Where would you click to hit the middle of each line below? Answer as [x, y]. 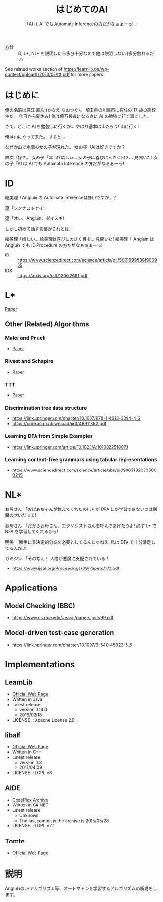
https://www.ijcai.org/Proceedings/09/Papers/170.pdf [66, 568]
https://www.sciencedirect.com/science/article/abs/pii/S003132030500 [84, 470]
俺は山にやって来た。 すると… [35, 137]
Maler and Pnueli [25, 338]
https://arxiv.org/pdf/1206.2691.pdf [52, 275]
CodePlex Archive [30, 800]
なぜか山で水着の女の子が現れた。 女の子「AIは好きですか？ [65, 147]
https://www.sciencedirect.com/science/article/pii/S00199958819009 [87, 260]
